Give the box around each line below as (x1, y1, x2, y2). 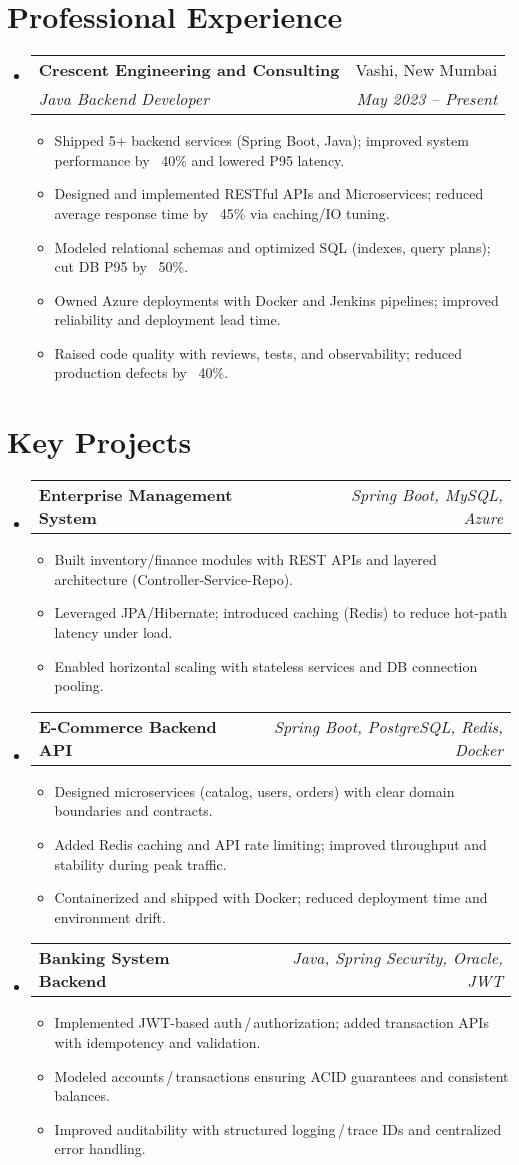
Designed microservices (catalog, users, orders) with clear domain (54, 780, 455, 801)
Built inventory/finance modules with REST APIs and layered (54, 549, 437, 570)
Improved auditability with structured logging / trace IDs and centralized (54, 1118, 502, 1139)
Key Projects (7, 421, 192, 462)
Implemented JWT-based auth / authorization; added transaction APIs (54, 1012, 489, 1033)
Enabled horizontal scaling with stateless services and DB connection (54, 655, 478, 676)
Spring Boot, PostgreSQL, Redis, (273, 714, 503, 738)
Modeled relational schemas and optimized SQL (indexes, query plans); (54, 236, 491, 257)
